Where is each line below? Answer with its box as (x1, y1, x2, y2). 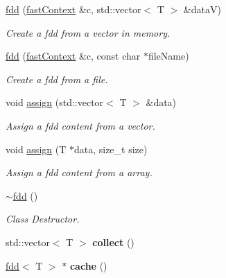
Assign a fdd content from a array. (6, 165, 153, 180)
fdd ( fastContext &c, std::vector (6, 2, 141, 16)
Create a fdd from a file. (6, 71, 108, 86)
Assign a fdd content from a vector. (6, 118, 155, 132)
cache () (69, 258, 107, 272)
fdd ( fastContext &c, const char (6, 49, 141, 63)
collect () (92, 234, 134, 249)
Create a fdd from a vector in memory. (6, 25, 171, 40)
